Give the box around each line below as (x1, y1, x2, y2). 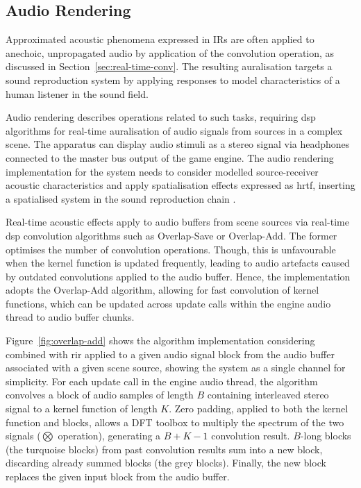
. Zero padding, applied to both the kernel (169, 401, 349, 416)
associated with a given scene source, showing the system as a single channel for (6, 360, 346, 375)
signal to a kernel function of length (6, 401, 158, 416)
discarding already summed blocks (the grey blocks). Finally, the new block (6, 455, 326, 470)
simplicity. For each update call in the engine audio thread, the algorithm (6, 373, 318, 388)
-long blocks (300, 428, 351, 443)
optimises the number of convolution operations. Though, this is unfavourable (6, 242, 336, 256)
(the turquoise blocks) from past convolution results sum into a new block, (6, 441, 323, 456)
